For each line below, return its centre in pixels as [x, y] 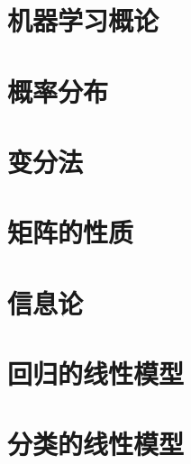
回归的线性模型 [96, 373]
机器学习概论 [83, 20]
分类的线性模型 [96, 444]
